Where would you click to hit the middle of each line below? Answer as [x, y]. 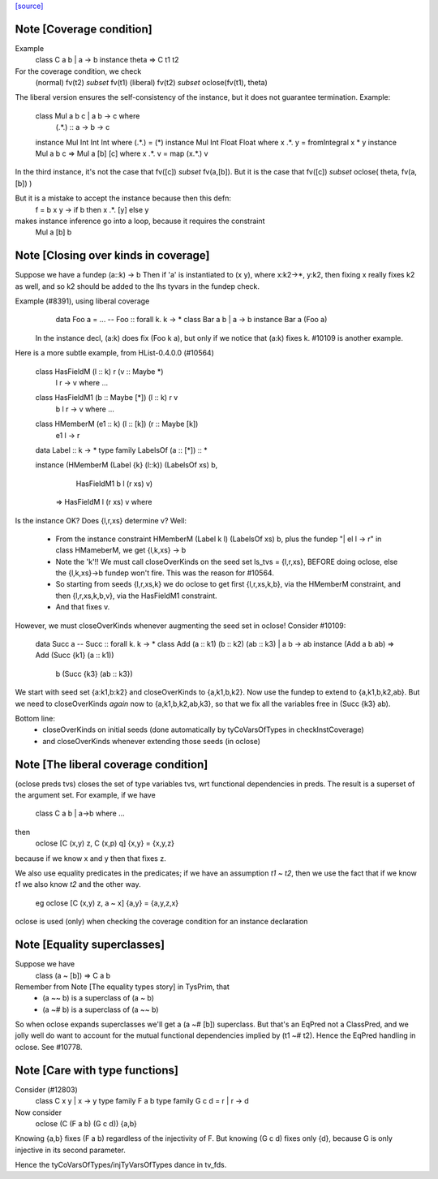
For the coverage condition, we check [78, 71]
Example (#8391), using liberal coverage [82, 301]
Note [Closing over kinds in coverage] [112, 256]
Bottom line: [35, 719]
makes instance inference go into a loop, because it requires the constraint [140, 221]
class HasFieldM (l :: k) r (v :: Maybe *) [99, 371]
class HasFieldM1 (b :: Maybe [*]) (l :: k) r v [107, 398]
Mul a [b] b [54, 232]
